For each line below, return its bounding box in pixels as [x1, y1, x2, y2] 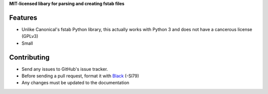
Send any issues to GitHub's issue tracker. [21, 66, 108, 72]
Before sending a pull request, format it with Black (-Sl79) [21, 73, 139, 79]
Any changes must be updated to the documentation [21, 80, 130, 86]
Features [9, 13, 37, 22]
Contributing [9, 53, 50, 62]
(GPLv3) [21, 33, 39, 39]
